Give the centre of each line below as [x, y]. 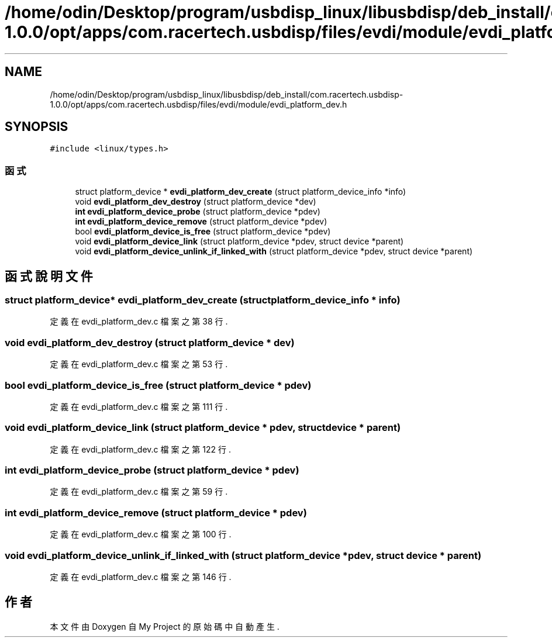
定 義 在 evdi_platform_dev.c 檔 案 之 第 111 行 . [139, 406]
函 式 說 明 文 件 [49, 276]
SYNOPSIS [37, 127]
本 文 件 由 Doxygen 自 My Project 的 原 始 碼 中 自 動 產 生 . [165, 626]
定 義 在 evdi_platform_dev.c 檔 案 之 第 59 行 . [139, 492]
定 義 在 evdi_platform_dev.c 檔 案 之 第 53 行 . [139, 364]
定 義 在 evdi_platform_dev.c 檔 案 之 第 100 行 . [141, 534]
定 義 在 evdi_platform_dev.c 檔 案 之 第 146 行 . [141, 577]
